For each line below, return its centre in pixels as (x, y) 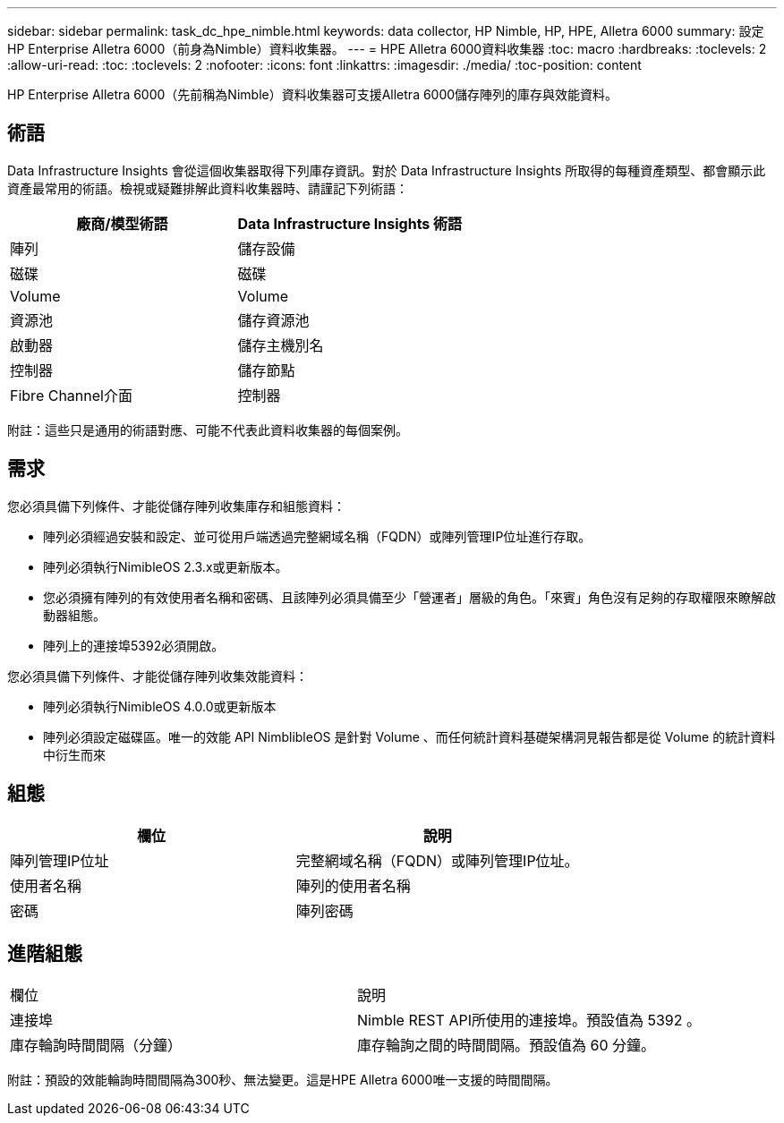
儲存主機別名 (281, 345)
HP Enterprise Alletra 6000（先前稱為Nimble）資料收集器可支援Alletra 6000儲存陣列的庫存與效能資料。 (313, 94)
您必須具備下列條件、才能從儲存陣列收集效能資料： (158, 676)
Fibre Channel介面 (71, 395)
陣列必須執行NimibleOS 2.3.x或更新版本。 (166, 566)
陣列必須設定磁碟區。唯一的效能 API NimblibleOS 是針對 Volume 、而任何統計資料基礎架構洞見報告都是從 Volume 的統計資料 (409, 736)
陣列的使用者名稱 (353, 885)
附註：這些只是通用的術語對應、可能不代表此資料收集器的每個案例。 (208, 430)
